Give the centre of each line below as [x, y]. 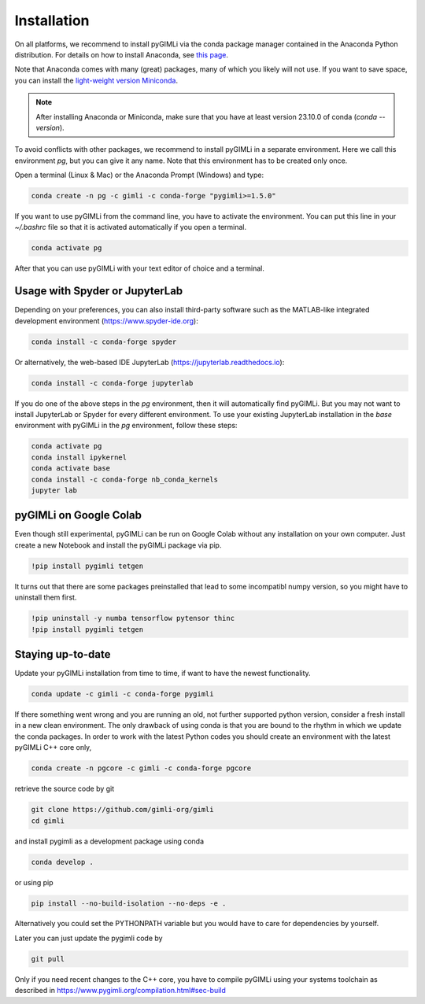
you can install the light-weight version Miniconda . [96, 80]
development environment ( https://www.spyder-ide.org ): [106, 321]
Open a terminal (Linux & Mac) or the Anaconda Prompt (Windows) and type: [139, 175]
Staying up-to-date [63, 654]
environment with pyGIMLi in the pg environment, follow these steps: [126, 426]
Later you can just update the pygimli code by [89, 938]
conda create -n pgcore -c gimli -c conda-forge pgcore [141, 768]
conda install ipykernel [79, 457]
